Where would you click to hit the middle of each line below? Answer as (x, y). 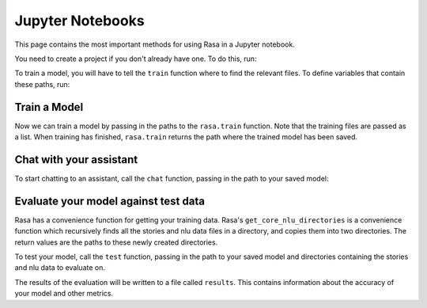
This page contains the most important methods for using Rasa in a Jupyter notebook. (155, 44)
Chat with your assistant (76, 160)
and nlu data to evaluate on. (60, 268)
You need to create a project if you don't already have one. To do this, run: (136, 59)
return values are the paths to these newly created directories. (116, 242)
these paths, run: (42, 84)
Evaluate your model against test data (110, 201)
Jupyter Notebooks (80, 21)
